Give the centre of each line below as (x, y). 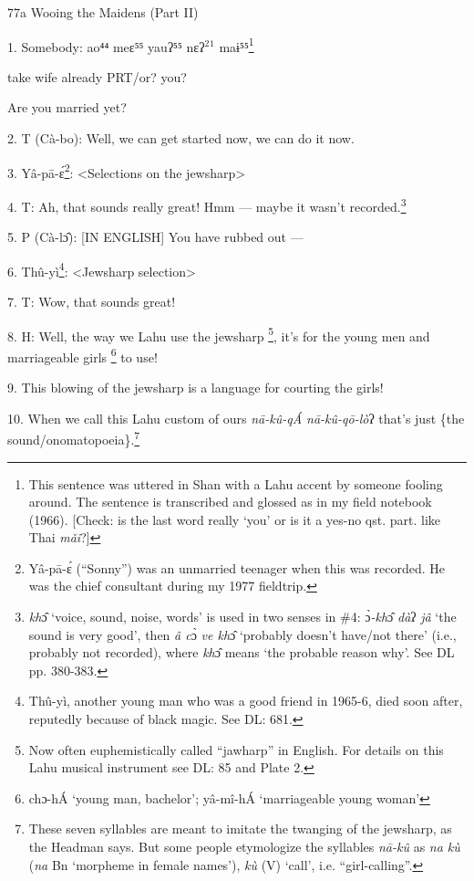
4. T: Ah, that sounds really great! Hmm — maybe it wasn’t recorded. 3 (207, 205)
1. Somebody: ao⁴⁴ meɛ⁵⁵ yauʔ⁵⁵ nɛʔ (106, 46)
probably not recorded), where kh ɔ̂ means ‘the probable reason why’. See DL (242, 652)
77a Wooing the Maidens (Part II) (103, 12)
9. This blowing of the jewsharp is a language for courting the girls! (196, 388)
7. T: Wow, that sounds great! (92, 301)
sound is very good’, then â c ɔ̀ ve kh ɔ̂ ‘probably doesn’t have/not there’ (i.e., (242, 634)
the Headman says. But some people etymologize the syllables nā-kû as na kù (244, 846)
